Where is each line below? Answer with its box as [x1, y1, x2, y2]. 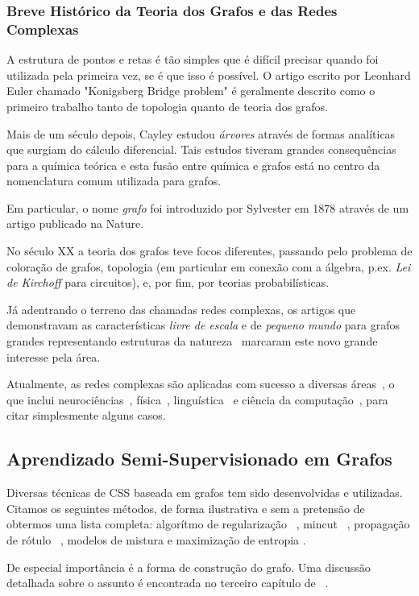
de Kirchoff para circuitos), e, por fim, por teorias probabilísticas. [6, 274, 330, 291]
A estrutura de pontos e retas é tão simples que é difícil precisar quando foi [6, 51, 379, 68]
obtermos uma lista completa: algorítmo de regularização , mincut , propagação [6, 515, 410, 532]
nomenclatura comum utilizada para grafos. [6, 172, 222, 189]
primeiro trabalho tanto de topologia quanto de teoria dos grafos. [6, 97, 328, 114]
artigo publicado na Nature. [6, 215, 144, 232]
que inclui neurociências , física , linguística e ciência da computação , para [6, 391, 388, 408]
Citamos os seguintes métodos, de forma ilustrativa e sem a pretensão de [6, 499, 365, 516]
